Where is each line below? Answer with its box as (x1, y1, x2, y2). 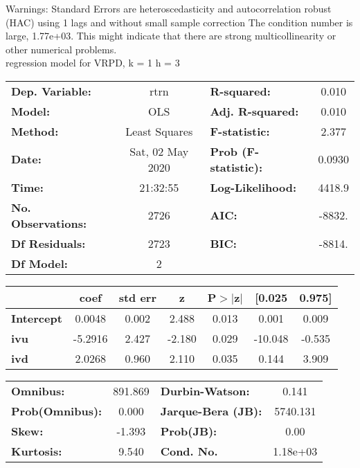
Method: (11, 123, 59, 139)
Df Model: (11, 255, 68, 271)
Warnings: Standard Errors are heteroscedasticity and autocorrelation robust (6, 1, 332, 15)
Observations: (11, 215, 87, 231)
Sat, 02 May (129, 143, 189, 159)
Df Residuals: (11, 235, 86, 251)
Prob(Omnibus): (11, 402, 102, 419)
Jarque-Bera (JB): (160, 402, 262, 419)
